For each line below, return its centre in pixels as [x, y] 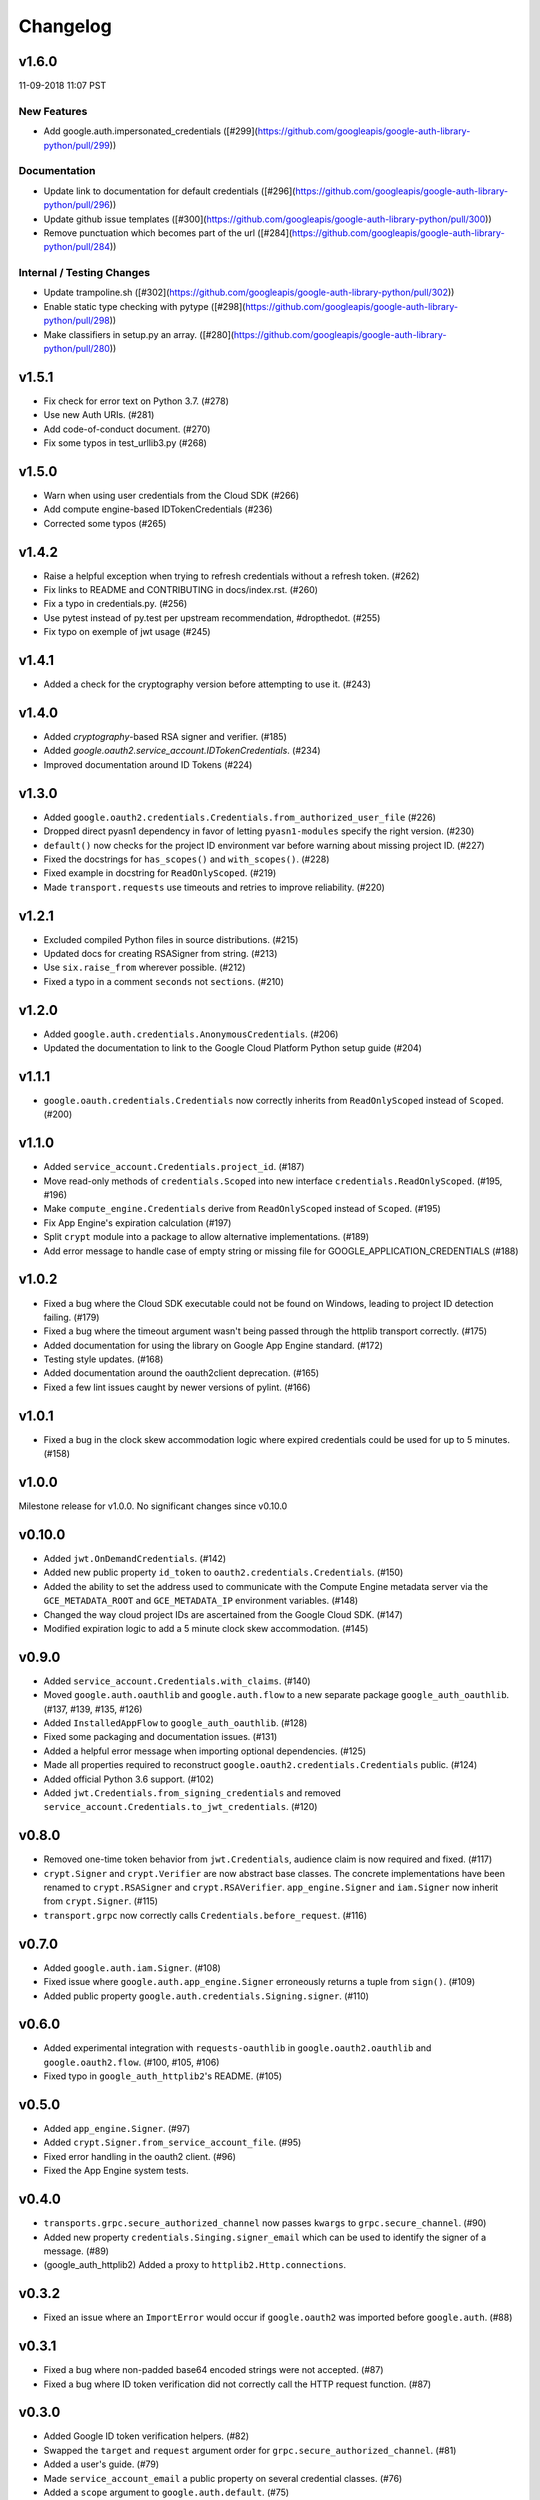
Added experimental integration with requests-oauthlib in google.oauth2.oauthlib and [237, 2048]
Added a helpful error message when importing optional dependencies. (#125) [205, 1751]
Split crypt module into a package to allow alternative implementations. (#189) [206, 1237]
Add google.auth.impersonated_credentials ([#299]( [151, 131]
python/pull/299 [76, 145]
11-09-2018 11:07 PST [62, 86]
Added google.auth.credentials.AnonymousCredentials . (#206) [191, 1034]
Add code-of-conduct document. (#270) [127, 429]
